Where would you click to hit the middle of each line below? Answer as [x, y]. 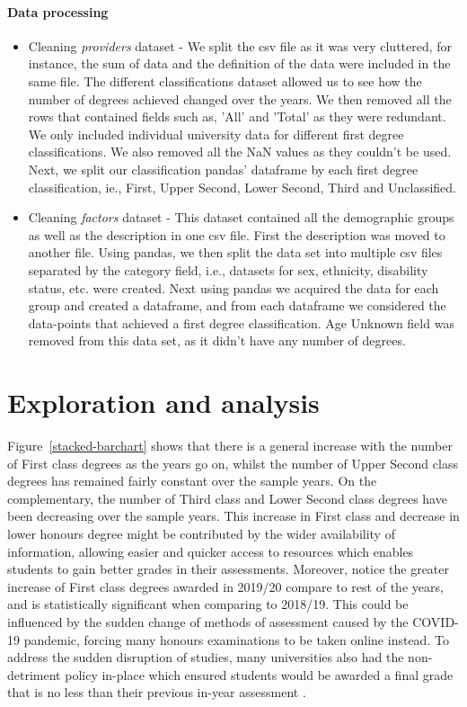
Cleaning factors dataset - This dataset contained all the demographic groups [241, 217]
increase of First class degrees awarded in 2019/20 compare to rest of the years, [225, 586]
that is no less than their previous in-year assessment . [157, 692]
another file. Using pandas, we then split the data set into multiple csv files [235, 252]
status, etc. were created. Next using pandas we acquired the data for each [233, 287]
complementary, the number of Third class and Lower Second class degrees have [227, 498]
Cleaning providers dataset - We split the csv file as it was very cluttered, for [240, 45]
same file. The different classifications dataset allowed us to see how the [225, 81]
